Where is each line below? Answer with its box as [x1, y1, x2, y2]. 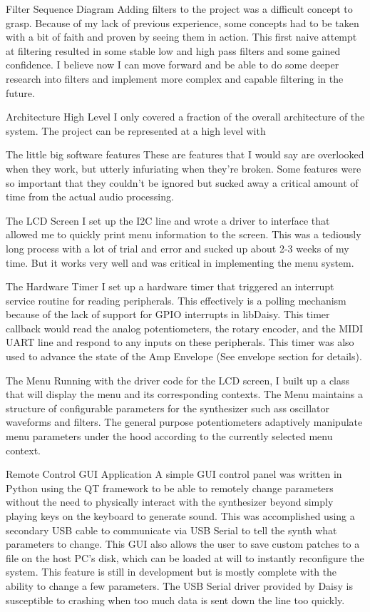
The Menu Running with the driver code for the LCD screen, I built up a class [6, 372, 350, 387]
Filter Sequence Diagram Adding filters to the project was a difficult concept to [6, 1, 353, 16]
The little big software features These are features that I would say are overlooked [6, 147, 364, 162]
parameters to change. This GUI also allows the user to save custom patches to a [6, 536, 360, 551]
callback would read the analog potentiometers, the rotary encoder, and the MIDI [6, 320, 363, 335]
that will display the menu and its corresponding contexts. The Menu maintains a [6, 387, 363, 402]
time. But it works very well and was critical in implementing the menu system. [6, 255, 354, 270]
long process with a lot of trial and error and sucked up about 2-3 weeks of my [6, 240, 349, 255]
